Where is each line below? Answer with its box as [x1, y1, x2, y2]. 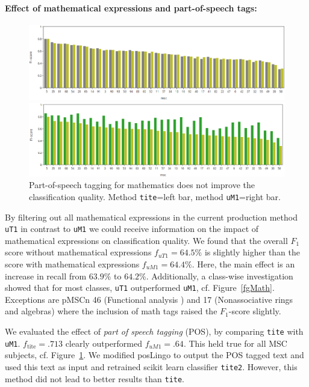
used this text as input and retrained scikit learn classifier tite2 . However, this [5, 360, 298, 373]
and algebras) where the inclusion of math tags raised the [5, 305, 217, 317]
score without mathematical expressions [5, 246, 152, 258]
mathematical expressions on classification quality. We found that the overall [5, 234, 288, 246]
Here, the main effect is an [197, 257, 295, 270]
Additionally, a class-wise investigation [151, 269, 293, 282]
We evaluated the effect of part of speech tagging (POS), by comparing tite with [5, 325, 304, 337]
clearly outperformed [65, 337, 142, 349]
